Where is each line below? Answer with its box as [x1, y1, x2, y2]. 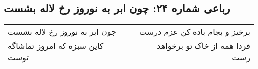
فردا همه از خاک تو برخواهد [157, 40, 250, 52]
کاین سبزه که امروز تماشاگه [8, 40, 104, 52]
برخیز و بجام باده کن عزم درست [139, 26, 250, 37]
